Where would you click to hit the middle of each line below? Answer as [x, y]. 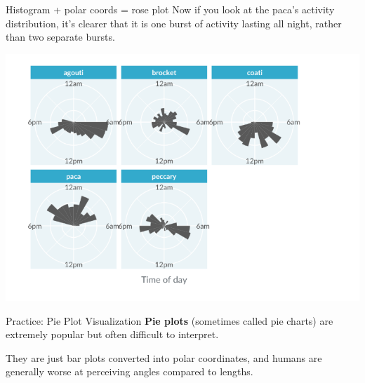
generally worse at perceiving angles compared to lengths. [130, 371]
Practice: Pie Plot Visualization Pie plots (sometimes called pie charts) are [170, 320]
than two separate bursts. [60, 37]
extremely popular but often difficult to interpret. [112, 334]
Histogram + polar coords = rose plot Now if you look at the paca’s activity [170, 9]
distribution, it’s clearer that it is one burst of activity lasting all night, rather [174, 23]
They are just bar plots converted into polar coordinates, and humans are [164, 357]
